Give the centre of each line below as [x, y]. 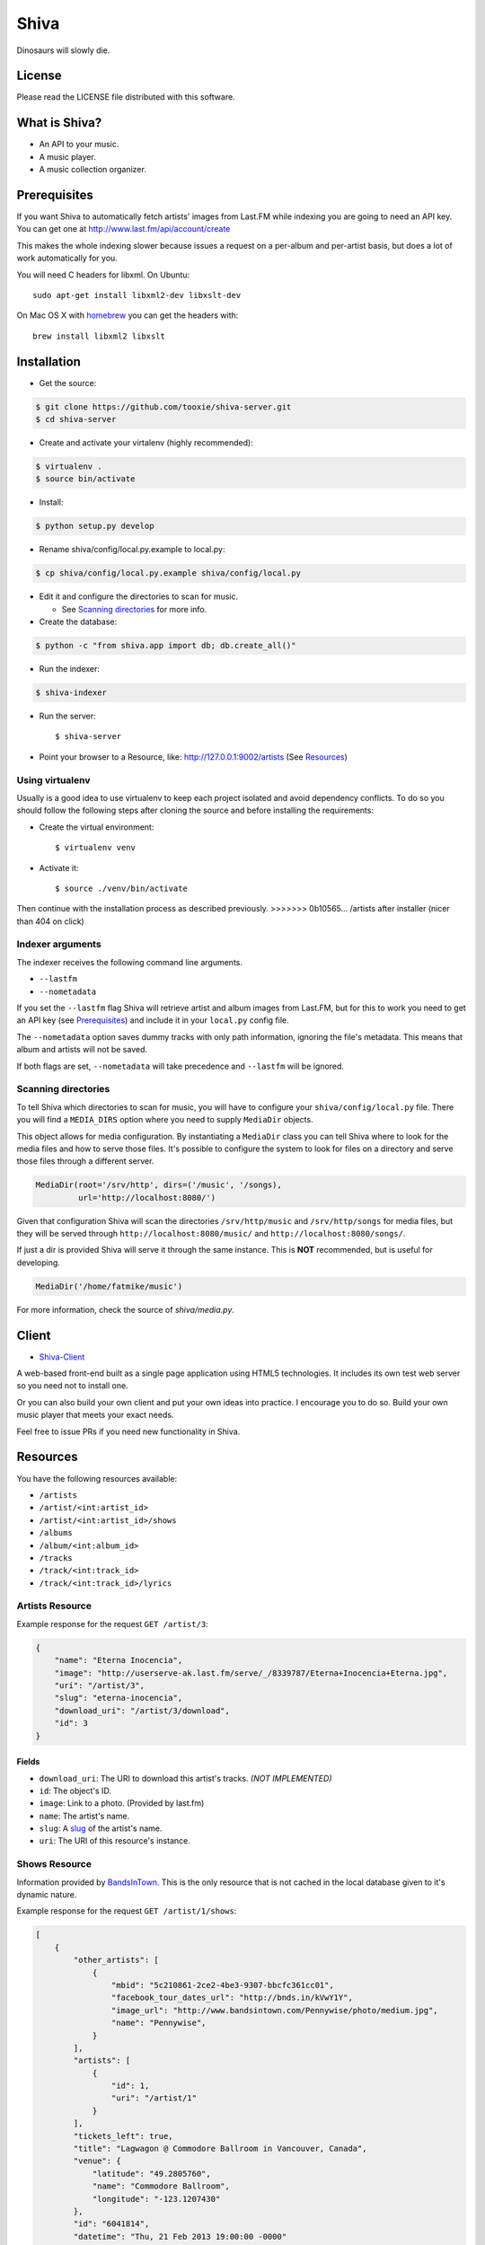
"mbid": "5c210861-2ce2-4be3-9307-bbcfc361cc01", [222, 1985]
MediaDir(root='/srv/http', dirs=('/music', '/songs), [159, 1185]
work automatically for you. [67, 258]
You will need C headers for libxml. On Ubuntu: [103, 275]
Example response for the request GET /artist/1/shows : [127, 1911]
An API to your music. [79, 145]
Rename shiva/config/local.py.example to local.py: [132, 550]
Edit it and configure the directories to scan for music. [139, 596]
